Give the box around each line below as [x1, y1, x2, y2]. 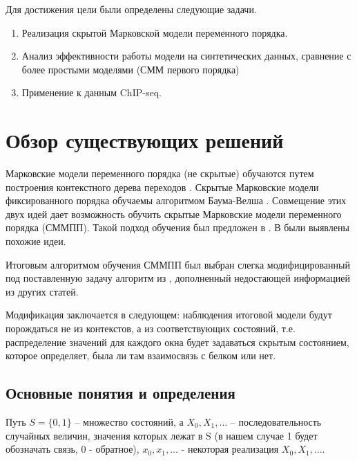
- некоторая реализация [181, 442, 279, 456]
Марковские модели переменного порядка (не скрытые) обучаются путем [6, 166, 314, 181]
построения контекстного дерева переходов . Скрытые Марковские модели [6, 179, 319, 194]
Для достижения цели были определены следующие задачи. [6, 2, 257, 16]
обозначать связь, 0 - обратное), [6, 442, 139, 456]
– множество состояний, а [75, 415, 184, 429]
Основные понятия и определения [6, 382, 235, 404]
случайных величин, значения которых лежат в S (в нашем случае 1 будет [6, 428, 318, 442]
